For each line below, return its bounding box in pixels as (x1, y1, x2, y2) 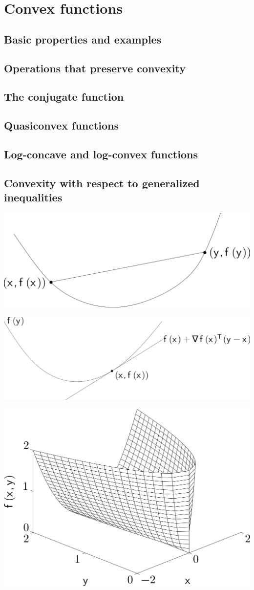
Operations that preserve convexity (4, 60, 186, 75)
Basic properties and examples (4, 31, 162, 46)
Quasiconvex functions (4, 118, 119, 133)
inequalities (4, 190, 63, 205)
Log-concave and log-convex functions (4, 146, 198, 161)
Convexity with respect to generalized (4, 175, 200, 190)
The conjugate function (4, 89, 124, 104)
